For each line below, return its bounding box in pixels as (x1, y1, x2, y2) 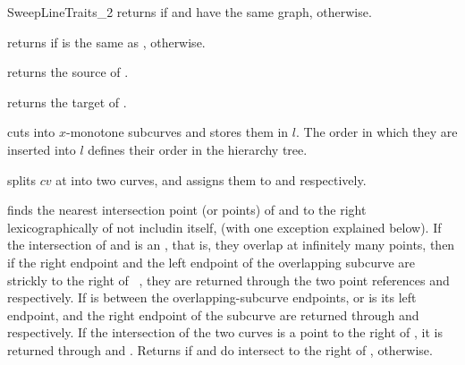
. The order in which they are (296, 123, 458, 141)
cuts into (7, 123, 55, 141)
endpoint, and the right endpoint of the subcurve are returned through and (7, 305, 419, 324)
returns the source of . (7, 63, 129, 81)
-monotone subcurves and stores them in (66, 123, 289, 141)
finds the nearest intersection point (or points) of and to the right (7, 200, 367, 219)
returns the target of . (7, 92, 127, 111)
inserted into (7, 140, 76, 158)
